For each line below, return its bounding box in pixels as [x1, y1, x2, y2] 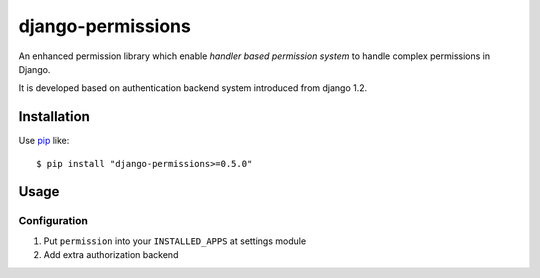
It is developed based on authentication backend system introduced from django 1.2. [18, 82, 368, 94]
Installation [18, 108, 90, 125]
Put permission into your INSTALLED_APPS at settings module [43, 235, 307, 247]
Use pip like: [18, 135, 70, 147]
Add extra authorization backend [43, 249, 179, 261]
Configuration [18, 214, 89, 228]
